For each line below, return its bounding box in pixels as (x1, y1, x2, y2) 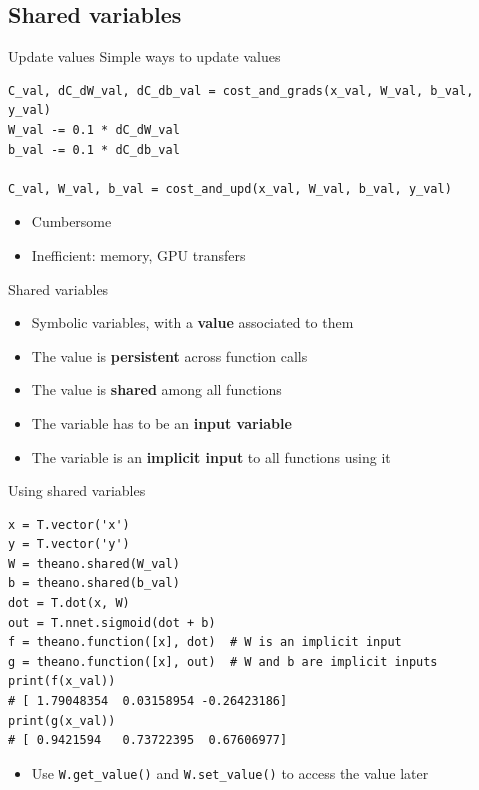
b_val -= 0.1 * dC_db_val (8, 142, 180, 157)
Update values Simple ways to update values (8, 46, 281, 67)
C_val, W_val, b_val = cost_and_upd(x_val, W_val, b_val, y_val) (8, 181, 452, 196)
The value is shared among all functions (31, 379, 282, 400)
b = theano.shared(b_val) (8, 576, 180, 591)
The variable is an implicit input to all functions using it (31, 446, 391, 467)
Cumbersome (31, 211, 112, 232)
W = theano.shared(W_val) (8, 556, 180, 571)
